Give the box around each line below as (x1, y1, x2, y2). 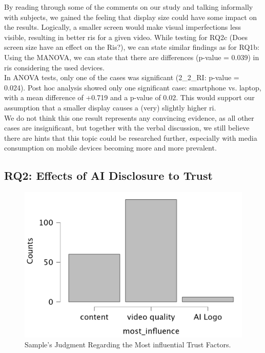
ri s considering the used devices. (4, 62, 105, 72)
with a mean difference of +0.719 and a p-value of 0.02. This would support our (4, 92, 255, 103)
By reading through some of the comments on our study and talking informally (4, 2, 253, 12)
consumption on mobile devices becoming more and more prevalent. (4, 142, 217, 153)
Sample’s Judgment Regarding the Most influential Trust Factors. (25, 339, 231, 350)
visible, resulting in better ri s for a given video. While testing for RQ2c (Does (4, 31, 248, 42)
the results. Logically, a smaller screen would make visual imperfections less (4, 22, 241, 32)
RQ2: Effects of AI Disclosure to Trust (4, 168, 213, 183)
